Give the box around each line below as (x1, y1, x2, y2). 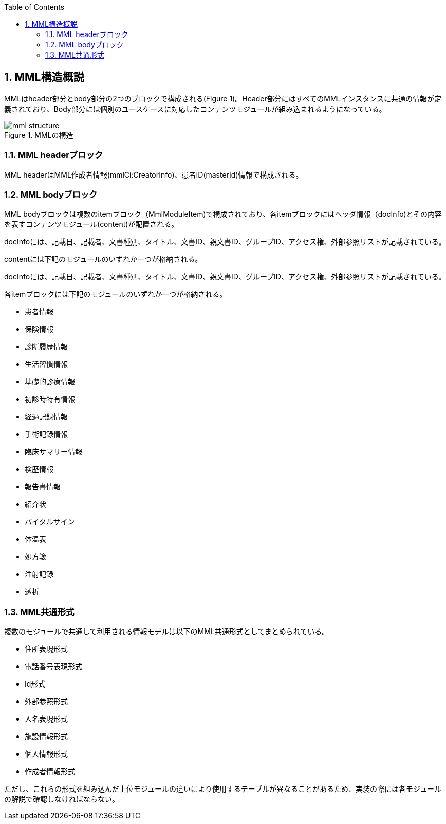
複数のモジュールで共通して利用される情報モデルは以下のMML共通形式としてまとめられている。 (4, 627, 329, 636)
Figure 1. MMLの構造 (4, 130, 73, 139)
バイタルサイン (25, 517, 75, 527)
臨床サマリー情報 (25, 447, 82, 457)
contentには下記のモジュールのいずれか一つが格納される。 (4, 255, 202, 264)
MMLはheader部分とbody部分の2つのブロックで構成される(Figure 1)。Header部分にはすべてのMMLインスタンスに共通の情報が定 (4, 94, 441, 103)
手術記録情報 (25, 430, 68, 439)
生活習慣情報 (25, 360, 68, 369)
